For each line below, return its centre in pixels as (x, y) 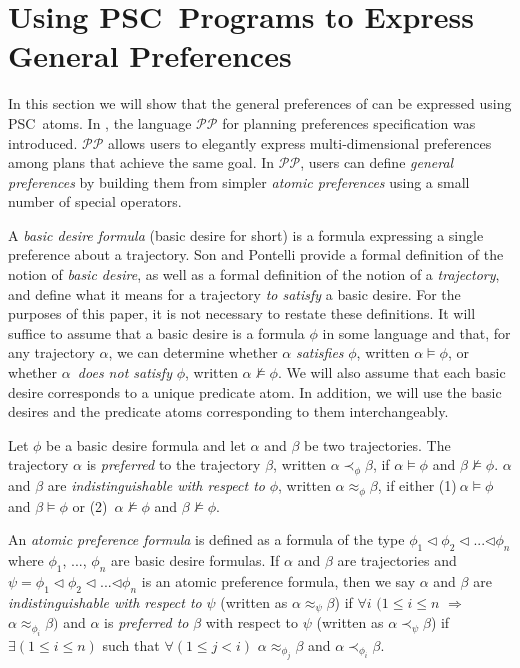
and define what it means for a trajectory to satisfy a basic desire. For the (234, 293)
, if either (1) (417, 485)
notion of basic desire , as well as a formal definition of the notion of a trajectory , (254, 274)
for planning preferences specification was (349, 122)
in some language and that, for (416, 332)
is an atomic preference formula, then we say (278, 580)
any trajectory (51, 352)
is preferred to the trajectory (173, 464)
